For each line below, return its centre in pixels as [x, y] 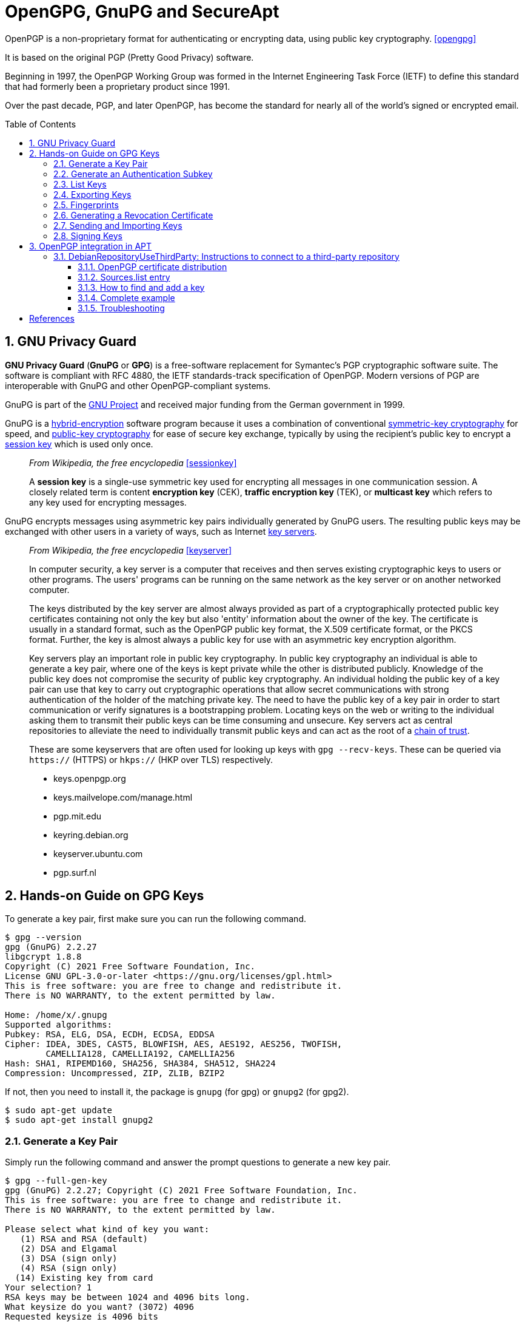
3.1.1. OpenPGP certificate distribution [152, 266]
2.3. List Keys [80, 184]
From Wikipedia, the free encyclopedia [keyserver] [131, 550]
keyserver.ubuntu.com [98, 853]
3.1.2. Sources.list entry [124, 277]
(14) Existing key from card [84, 1278]
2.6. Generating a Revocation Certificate [133, 215]
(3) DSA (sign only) [69, 1259]
